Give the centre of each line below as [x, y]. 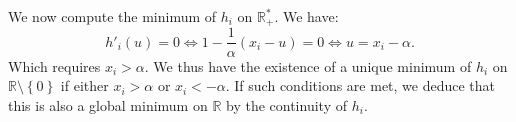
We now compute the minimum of [112, 16]
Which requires [54, 65]
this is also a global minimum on [108, 104]
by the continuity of [286, 104]
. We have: [306, 16]
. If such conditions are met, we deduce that [360, 85]
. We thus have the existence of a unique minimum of [308, 65]
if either [84, 85]
